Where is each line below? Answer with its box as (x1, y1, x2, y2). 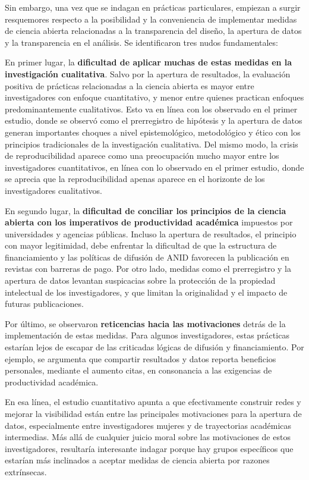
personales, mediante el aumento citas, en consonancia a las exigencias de (5, 364, 272, 377)
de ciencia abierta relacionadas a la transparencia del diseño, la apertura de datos (5, 24, 302, 37)
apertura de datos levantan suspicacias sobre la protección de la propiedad (5, 274, 276, 287)
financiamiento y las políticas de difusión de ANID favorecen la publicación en (5, 250, 289, 263)
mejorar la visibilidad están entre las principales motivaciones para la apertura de (5, 407, 302, 419)
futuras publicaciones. (5, 297, 84, 310)
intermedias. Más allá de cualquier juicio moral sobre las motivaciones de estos (5, 431, 291, 443)
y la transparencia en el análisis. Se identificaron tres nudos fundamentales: (5, 36, 278, 48)
